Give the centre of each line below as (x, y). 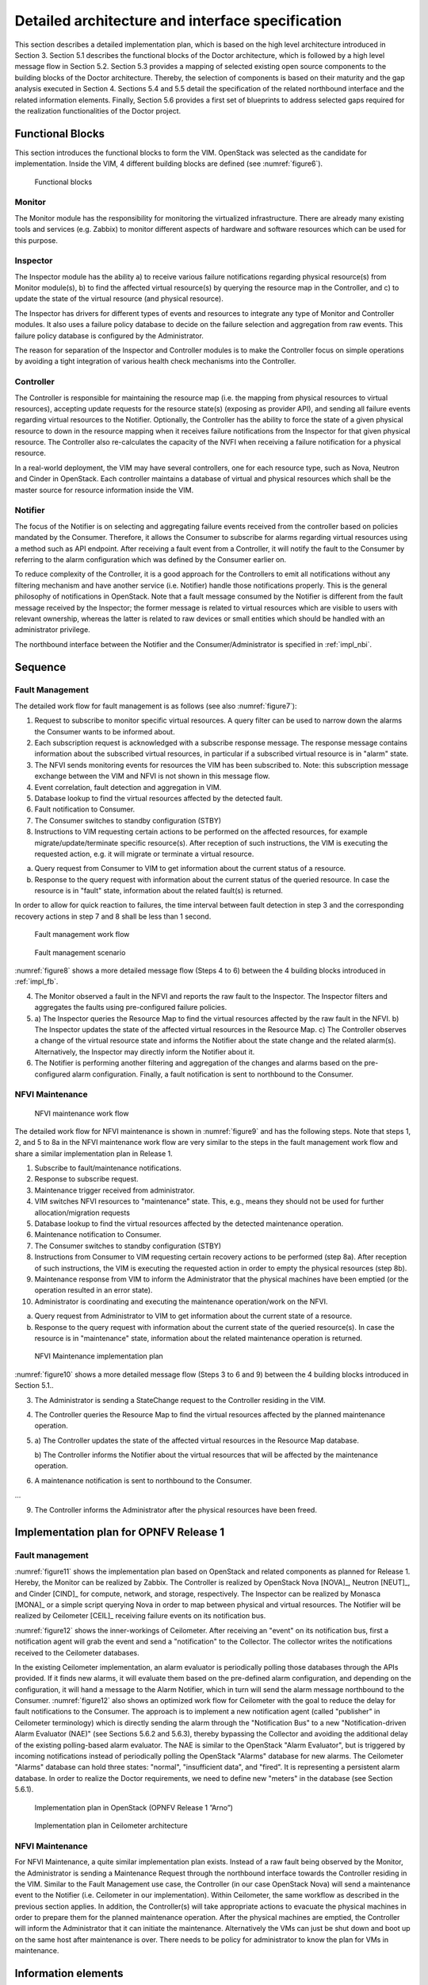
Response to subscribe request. (86, 1179)
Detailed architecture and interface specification (178, 21)
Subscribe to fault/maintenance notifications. (108, 1168)
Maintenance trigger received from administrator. (115, 1190)
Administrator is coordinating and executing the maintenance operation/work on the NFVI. (181, 1301)
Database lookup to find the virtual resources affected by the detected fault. (159, 798)
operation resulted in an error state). (94, 1290)
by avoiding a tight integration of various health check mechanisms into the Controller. (155, 361)
